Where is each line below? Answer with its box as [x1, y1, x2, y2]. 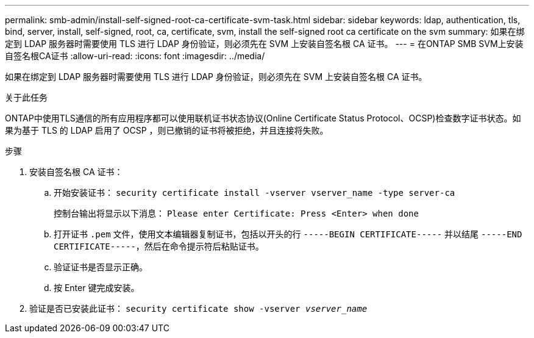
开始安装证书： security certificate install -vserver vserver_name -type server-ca [54, 187, 455, 198]
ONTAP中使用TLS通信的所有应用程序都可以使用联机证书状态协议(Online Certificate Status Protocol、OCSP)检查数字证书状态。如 [5, 113, 521, 123]
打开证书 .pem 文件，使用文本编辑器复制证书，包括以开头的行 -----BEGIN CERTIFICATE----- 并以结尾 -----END [54, 229, 522, 239]
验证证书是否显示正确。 [54, 262, 148, 272]
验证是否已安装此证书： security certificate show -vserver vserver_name [29, 303, 368, 314]
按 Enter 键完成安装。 [54, 282, 140, 293]
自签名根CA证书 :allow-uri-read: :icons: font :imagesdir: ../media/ [5, 51, 265, 61]
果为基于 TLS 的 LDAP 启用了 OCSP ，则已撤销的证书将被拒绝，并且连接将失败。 [5, 125, 329, 135]
